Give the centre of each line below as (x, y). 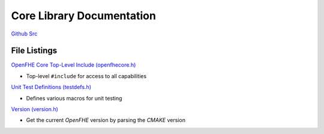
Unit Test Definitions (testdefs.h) (51, 87)
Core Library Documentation (83, 16)
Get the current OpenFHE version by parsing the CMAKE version (106, 120)
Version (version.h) (34, 109)
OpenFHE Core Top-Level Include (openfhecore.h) (73, 65)
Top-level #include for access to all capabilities (86, 76)
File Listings (34, 51)
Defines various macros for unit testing (74, 98)
